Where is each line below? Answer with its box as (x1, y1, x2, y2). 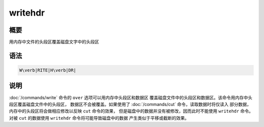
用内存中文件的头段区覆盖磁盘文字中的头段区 (9, 39, 99, 45)
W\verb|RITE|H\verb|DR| (19, 67, 77, 73)
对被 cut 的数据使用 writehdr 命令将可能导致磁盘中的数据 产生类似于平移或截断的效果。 (9, 115, 189, 121)
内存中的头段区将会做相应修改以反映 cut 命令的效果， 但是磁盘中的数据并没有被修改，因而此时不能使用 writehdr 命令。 (9, 108, 254, 114)
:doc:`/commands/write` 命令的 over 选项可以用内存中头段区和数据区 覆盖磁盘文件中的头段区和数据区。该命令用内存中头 (9, 94, 253, 100)
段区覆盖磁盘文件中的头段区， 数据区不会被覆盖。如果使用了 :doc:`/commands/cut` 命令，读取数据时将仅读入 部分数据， (9, 101, 251, 107)
